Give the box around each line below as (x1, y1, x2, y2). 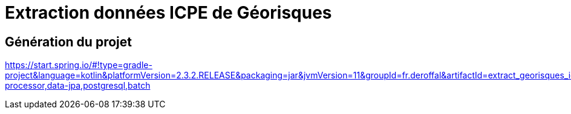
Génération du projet (5, 34, 132, 49)
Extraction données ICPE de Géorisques (5, 2, 332, 23)
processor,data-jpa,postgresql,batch (5, 80, 151, 91)
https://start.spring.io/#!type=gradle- (5, 60, 152, 71)
